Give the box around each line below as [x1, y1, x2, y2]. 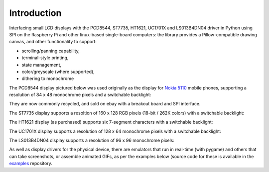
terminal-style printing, [21, 55, 69, 61]
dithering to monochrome [21, 76, 74, 82]
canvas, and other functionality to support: [9, 39, 97, 45]
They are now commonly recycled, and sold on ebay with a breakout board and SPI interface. [9, 101, 201, 107]
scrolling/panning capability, [21, 48, 80, 54]
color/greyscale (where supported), [21, 69, 95, 75]
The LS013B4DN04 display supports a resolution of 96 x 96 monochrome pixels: [9, 137, 174, 144]
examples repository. [9, 161, 52, 167]
